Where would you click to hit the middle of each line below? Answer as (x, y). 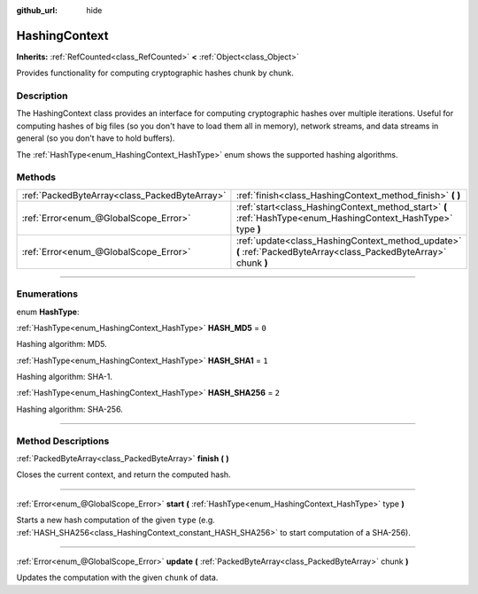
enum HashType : (48, 312)
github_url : (37, 10)
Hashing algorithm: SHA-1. (64, 377)
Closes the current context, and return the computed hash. (123, 474)
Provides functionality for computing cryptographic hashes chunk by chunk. (155, 73)
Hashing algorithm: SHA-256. (69, 409)
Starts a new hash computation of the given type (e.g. (116, 520)
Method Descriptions (63, 441)
